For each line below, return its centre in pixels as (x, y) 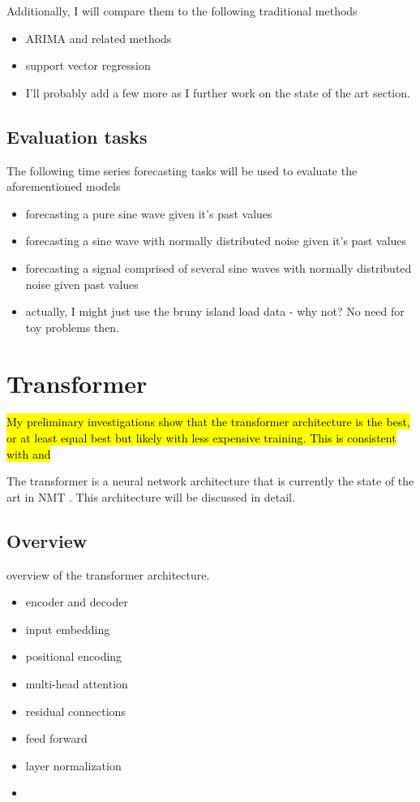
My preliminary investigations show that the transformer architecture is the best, (208, 422)
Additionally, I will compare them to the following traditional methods (182, 11)
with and (29, 453)
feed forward (56, 738)
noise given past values (82, 284)
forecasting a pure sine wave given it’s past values (149, 213)
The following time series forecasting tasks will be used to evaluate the (182, 170)
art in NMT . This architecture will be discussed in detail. (151, 496)
